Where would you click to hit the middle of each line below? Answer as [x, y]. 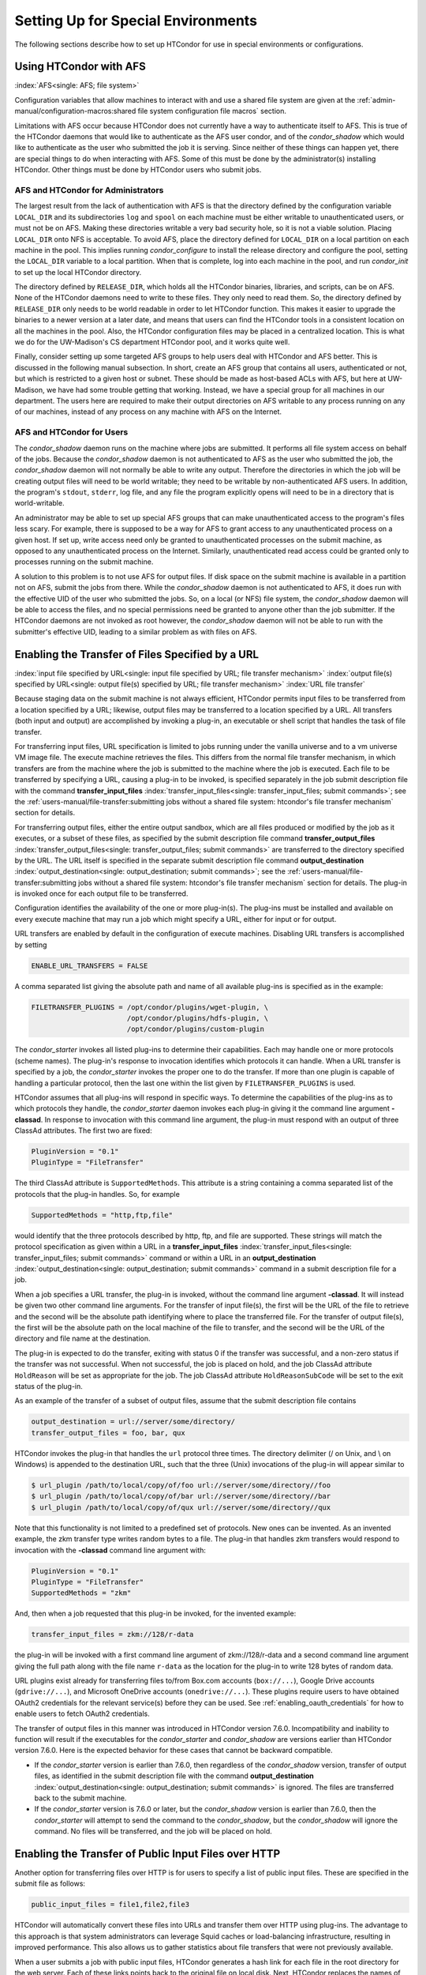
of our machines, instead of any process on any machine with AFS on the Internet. [148, 412]
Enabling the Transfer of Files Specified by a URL [137, 655]
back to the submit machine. [80, 1798]
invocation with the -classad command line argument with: [110, 1550]
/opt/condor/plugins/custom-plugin [195, 1029]
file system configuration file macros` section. [212, 111]
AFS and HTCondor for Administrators [89, 190]
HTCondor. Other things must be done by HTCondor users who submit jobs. [138, 170]
